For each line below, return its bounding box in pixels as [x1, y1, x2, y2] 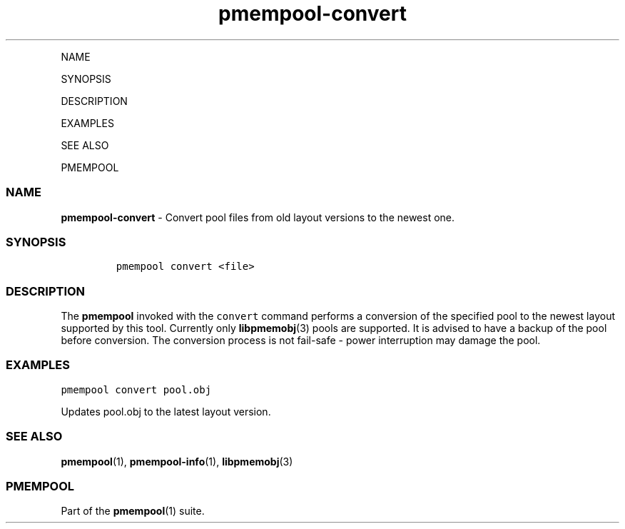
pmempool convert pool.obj [61, 383, 212, 396]
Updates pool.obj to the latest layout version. [61, 405, 271, 418]
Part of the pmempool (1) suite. [61, 505, 205, 518]
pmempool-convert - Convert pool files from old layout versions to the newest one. [61, 211, 455, 223]
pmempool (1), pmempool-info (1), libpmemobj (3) [61, 455, 293, 468]
